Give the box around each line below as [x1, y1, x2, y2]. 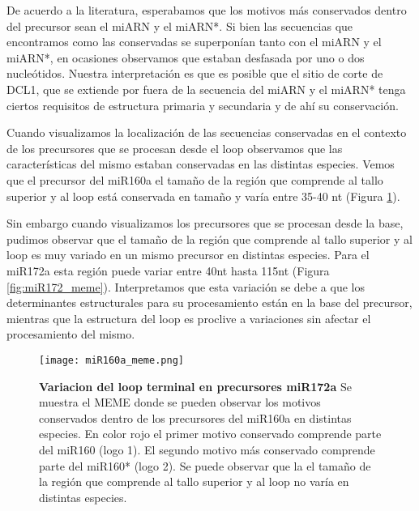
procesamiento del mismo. [6, 326, 135, 343]
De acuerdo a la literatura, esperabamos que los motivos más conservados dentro [6, 2, 407, 18]
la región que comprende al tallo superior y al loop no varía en [39, 473, 349, 490]
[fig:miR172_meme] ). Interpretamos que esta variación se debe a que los [6, 278, 365, 295]
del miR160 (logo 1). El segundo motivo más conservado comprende [39, 441, 375, 458]
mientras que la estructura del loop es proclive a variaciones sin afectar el [6, 309, 371, 326]
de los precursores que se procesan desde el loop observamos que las [6, 139, 343, 156]
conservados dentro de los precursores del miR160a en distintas [39, 409, 352, 426]
